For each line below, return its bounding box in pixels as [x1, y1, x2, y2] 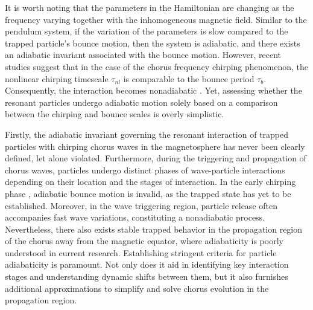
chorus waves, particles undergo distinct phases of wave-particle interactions [5, 163, 285, 176]
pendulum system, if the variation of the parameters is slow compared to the [5, 25, 288, 37]
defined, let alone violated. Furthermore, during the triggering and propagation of [5, 152, 306, 164]
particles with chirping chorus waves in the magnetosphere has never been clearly [5, 140, 305, 152]
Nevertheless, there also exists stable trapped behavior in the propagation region [5, 222, 303, 235]
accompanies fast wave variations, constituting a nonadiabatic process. [5, 211, 265, 224]
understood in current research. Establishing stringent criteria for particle [5, 246, 277, 259]
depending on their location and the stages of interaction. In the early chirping [5, 175, 296, 188]
